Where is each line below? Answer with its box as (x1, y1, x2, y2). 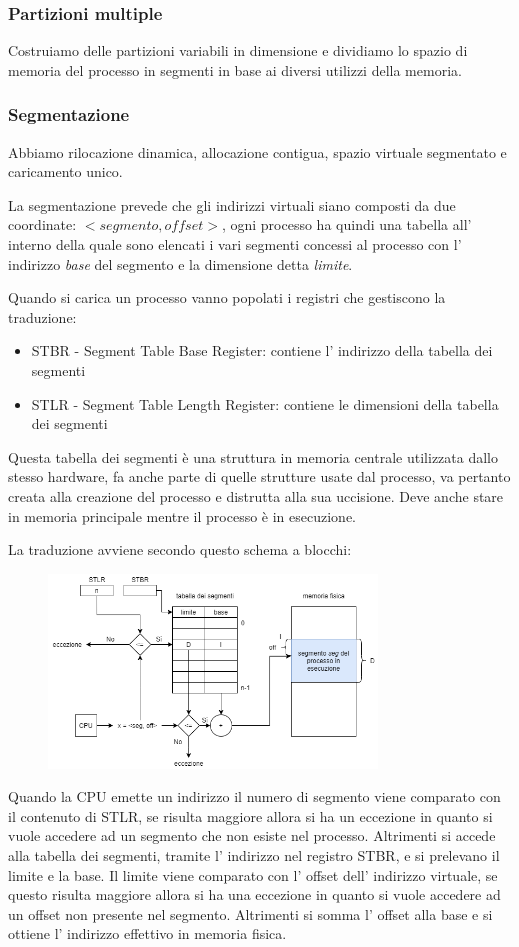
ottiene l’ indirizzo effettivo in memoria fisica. (8, 923, 287, 944)
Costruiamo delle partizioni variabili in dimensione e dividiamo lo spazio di (8, 40, 468, 61)
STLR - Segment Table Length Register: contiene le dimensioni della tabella (31, 393, 499, 414)
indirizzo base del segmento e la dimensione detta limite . (8, 253, 353, 274)
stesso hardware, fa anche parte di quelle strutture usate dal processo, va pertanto (8, 466, 511, 487)
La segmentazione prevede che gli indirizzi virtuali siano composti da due (8, 194, 456, 215)
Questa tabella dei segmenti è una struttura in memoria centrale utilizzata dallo (8, 446, 498, 467)
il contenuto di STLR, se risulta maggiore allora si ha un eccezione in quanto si (8, 805, 493, 826)
